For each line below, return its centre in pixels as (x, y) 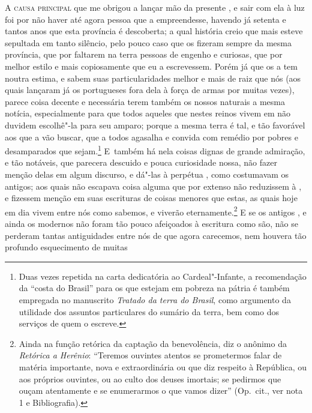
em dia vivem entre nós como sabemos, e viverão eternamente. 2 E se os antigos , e (156, 211)
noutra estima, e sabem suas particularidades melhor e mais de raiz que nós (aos (153, 78)
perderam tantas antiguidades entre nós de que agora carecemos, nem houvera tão (156, 235)
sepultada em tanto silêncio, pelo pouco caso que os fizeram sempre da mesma (148, 42)
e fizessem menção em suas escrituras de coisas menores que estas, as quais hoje (151, 198)
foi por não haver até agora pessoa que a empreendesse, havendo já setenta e (145, 19)
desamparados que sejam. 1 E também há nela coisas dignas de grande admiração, (155, 150)
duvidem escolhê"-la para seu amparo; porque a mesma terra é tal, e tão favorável (155, 125)
